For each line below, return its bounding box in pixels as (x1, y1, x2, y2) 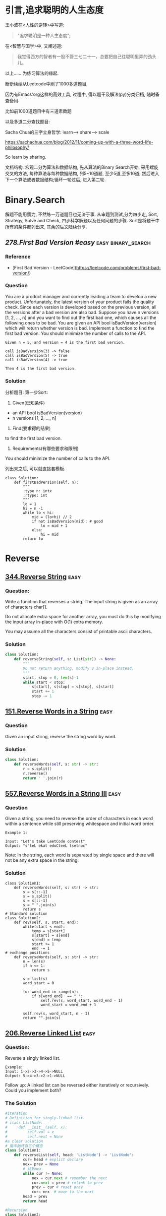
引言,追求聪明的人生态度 (5, 4, 104, 16)
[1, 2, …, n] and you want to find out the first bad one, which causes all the (5, 315, 157, 320)
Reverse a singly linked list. (5, 1055, 60, 1061)
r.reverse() (23, 771, 48, 776)
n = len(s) (23, 959, 46, 964)
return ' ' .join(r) (23, 775, 63, 780)
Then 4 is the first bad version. (5, 366, 77, 371)
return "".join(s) (23, 1016, 61, 1021)
